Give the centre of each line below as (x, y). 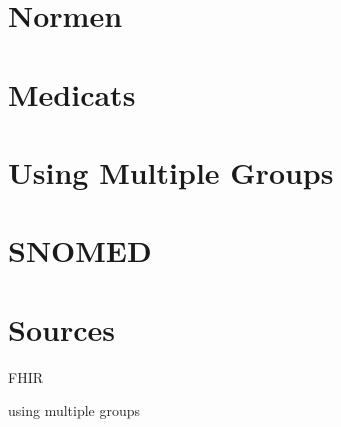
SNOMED (80, 250)
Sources (61, 328)
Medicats (72, 93)
